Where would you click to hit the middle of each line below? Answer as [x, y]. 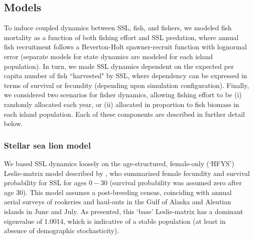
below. [13, 123]
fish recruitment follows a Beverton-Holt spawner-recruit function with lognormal [126, 47]
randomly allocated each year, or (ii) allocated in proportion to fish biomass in [122, 104]
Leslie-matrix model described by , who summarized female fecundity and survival [127, 173]
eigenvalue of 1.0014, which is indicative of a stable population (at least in [115, 221]
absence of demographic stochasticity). [62, 230]
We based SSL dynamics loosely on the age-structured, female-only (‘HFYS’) [119, 163]
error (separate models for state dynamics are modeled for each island [108, 56]
